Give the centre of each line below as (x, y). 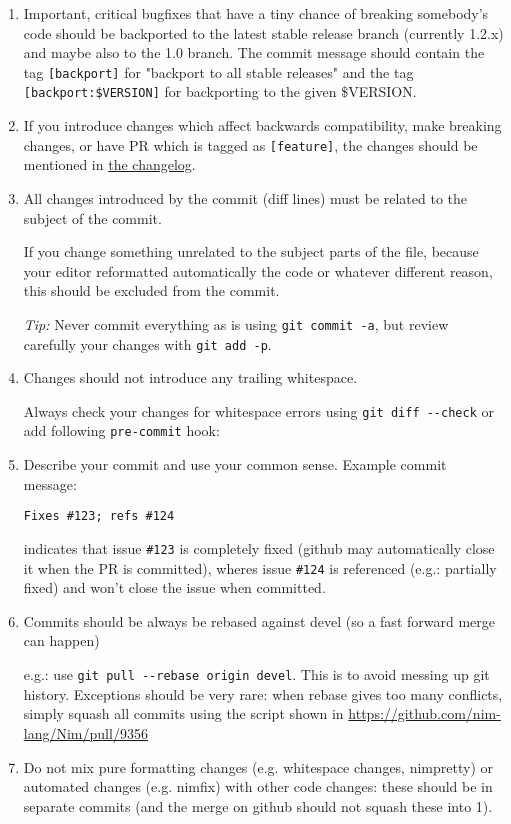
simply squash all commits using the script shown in (183, 713)
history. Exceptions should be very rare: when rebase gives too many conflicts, (263, 693)
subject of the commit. (92, 217)
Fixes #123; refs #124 (99, 516)
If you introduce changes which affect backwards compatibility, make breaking (262, 125)
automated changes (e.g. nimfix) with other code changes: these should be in (258, 786)
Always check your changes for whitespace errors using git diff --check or (258, 410)
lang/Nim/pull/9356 (85, 732)
